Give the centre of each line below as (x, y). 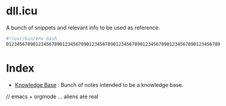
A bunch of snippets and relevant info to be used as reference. (83, 28)
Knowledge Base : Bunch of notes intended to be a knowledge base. (99, 84)
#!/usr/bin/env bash (32, 38)
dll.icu (22, 11)
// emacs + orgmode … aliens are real (52, 96)
